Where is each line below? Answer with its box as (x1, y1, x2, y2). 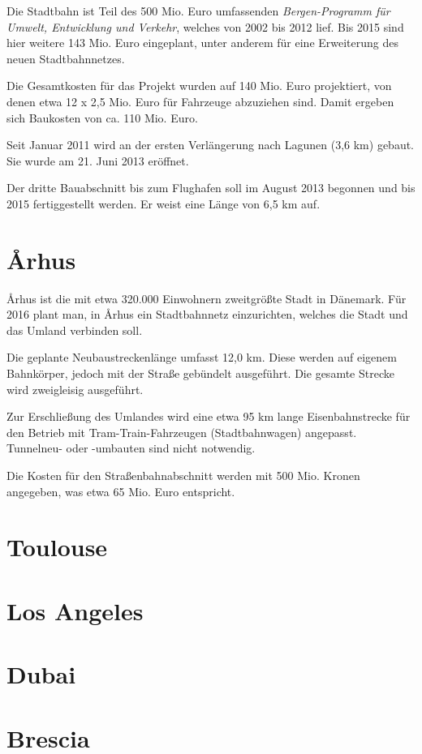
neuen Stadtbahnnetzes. (6, 49, 125, 66)
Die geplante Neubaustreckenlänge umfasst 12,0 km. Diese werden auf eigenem (6, 349, 397, 366)
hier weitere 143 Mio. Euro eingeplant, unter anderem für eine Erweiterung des (6, 34, 399, 51)
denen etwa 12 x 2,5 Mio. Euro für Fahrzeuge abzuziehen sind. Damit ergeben (6, 92, 394, 109)
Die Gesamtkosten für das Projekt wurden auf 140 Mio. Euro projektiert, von (6, 77, 392, 94)
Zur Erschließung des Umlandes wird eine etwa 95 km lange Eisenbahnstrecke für (6, 408, 411, 425)
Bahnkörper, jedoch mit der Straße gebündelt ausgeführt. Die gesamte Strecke (6, 365, 394, 382)
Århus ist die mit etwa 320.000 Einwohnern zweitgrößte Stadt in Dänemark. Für (6, 289, 407, 306)
